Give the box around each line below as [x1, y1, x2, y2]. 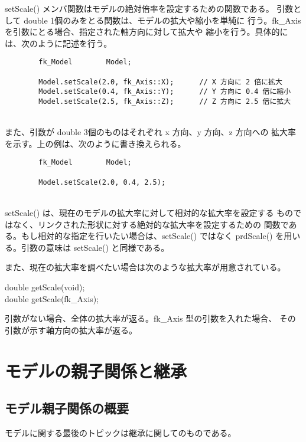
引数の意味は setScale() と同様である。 [21, 241, 170, 253]
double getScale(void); [5, 280, 85, 293]
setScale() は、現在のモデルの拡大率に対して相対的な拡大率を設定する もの [5, 207, 294, 218]
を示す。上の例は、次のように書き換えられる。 [5, 137, 186, 149]
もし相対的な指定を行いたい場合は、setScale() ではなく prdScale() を [21, 230, 284, 242]
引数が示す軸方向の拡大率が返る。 [5, 323, 137, 336]
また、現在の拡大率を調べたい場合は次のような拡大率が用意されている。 [5, 261, 286, 273]
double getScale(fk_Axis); [5, 292, 99, 305]
